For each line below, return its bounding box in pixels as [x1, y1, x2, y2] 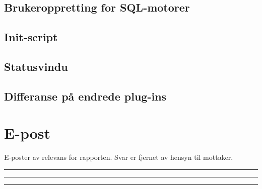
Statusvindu [4, 58, 68, 74]
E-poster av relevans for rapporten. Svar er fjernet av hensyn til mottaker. [4, 152, 233, 162]
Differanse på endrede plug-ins [4, 88, 167, 104]
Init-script [4, 29, 58, 45]
